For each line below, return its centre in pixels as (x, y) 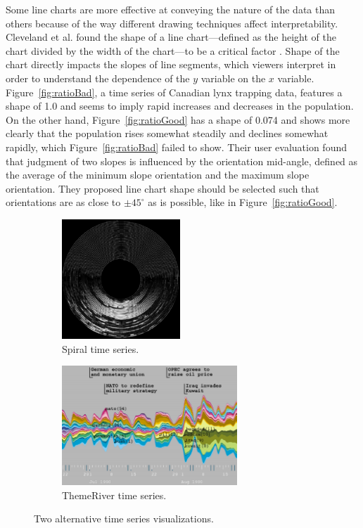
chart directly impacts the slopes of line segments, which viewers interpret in (171, 64)
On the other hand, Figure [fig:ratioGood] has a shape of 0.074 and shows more (178, 119)
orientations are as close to (63, 202)
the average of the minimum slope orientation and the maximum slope (158, 175)
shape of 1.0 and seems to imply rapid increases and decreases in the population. (180, 106)
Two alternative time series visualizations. (124, 519)
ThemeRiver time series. (114, 495)
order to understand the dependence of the (98, 78)
